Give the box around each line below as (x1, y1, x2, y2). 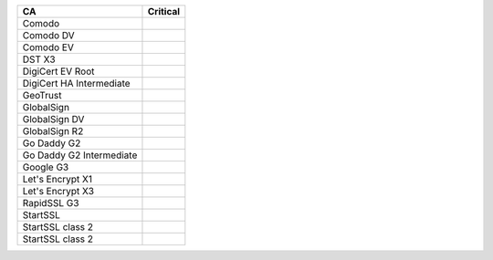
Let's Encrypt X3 (22, 185, 95, 197)
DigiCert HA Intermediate (22, 78, 131, 89)
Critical (147, 5, 181, 17)
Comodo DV (22, 29, 75, 41)
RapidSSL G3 (22, 197, 79, 209)
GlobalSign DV (22, 113, 85, 125)
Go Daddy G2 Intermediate (22, 149, 138, 161)
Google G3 (22, 161, 69, 173)
